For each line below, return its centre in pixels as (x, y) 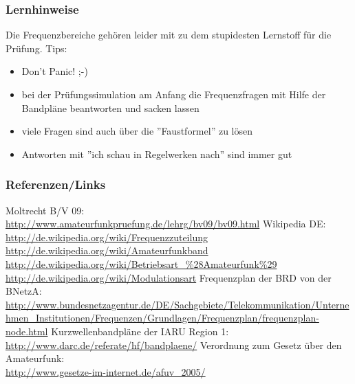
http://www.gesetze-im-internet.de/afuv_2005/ (106, 371)
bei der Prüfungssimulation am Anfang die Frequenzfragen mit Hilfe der (174, 94)
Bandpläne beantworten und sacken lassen (110, 108)
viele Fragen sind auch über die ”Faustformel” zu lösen (137, 131)
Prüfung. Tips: (36, 48)
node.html (27, 331)
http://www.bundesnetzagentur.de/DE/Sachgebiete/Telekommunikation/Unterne (177, 304)
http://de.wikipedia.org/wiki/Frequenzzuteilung (107, 237)
